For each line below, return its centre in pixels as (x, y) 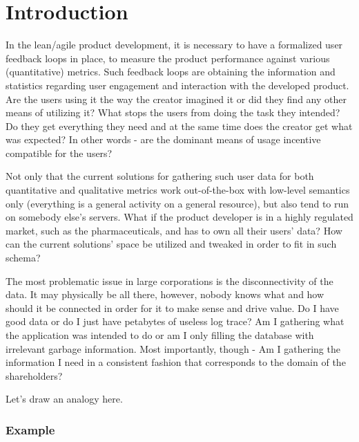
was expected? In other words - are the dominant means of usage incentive (163, 139)
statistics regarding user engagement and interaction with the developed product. (177, 85)
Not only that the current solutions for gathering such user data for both (160, 176)
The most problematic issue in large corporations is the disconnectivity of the (169, 280)
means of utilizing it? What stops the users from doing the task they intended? (173, 112)
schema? (23, 258)
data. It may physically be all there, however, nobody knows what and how (165, 294)
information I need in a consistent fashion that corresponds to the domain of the (176, 362)
